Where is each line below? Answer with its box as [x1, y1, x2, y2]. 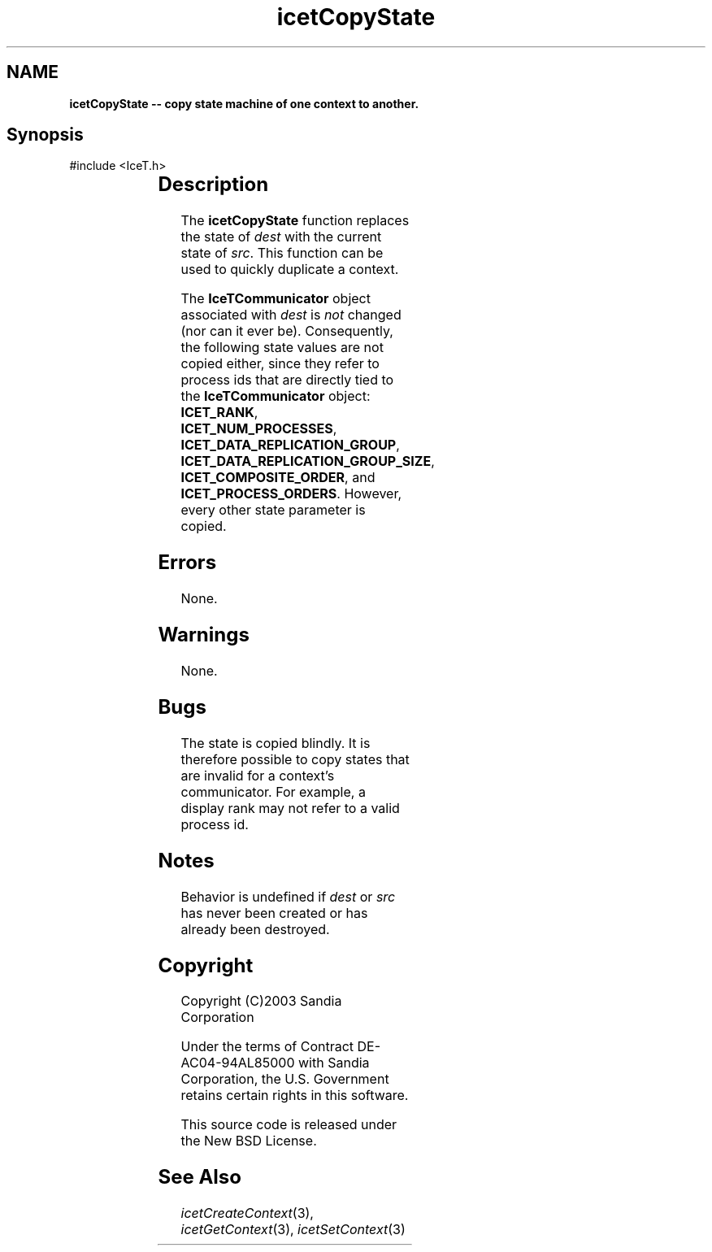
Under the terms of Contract [180, 1038, 354, 1055]
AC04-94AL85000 [180, 1054, 295, 1072]
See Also [158, 1165, 242, 1189]
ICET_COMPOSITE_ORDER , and [180, 469, 376, 486]
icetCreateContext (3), [180, 1205, 314, 1222]
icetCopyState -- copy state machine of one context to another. [69, 96, 419, 111]
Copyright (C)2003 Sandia [180, 993, 342, 1010]
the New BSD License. [180, 1132, 317, 1150]
